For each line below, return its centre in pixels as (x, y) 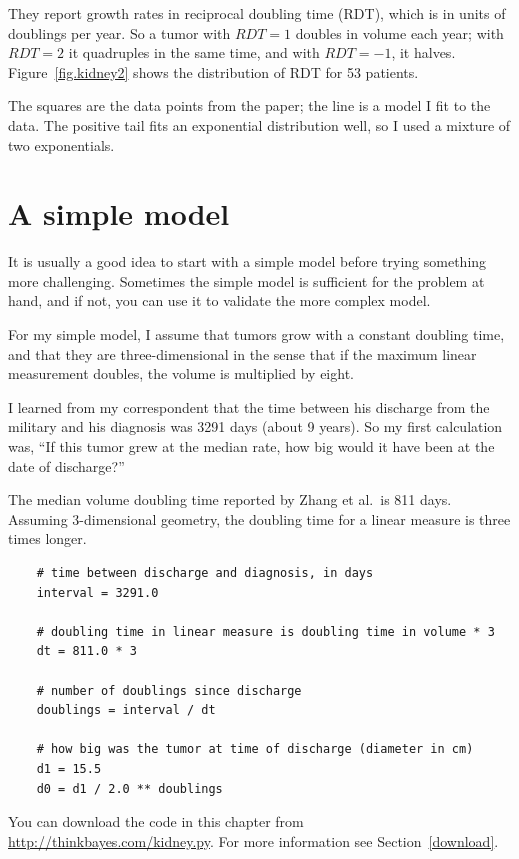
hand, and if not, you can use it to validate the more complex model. (219, 300)
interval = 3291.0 (97, 592)
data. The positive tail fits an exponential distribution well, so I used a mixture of (259, 124)
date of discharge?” (66, 465)
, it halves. (423, 52)
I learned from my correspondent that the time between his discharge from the (249, 406)
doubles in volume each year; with (399, 32)
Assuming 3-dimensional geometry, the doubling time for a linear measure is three (259, 518)
